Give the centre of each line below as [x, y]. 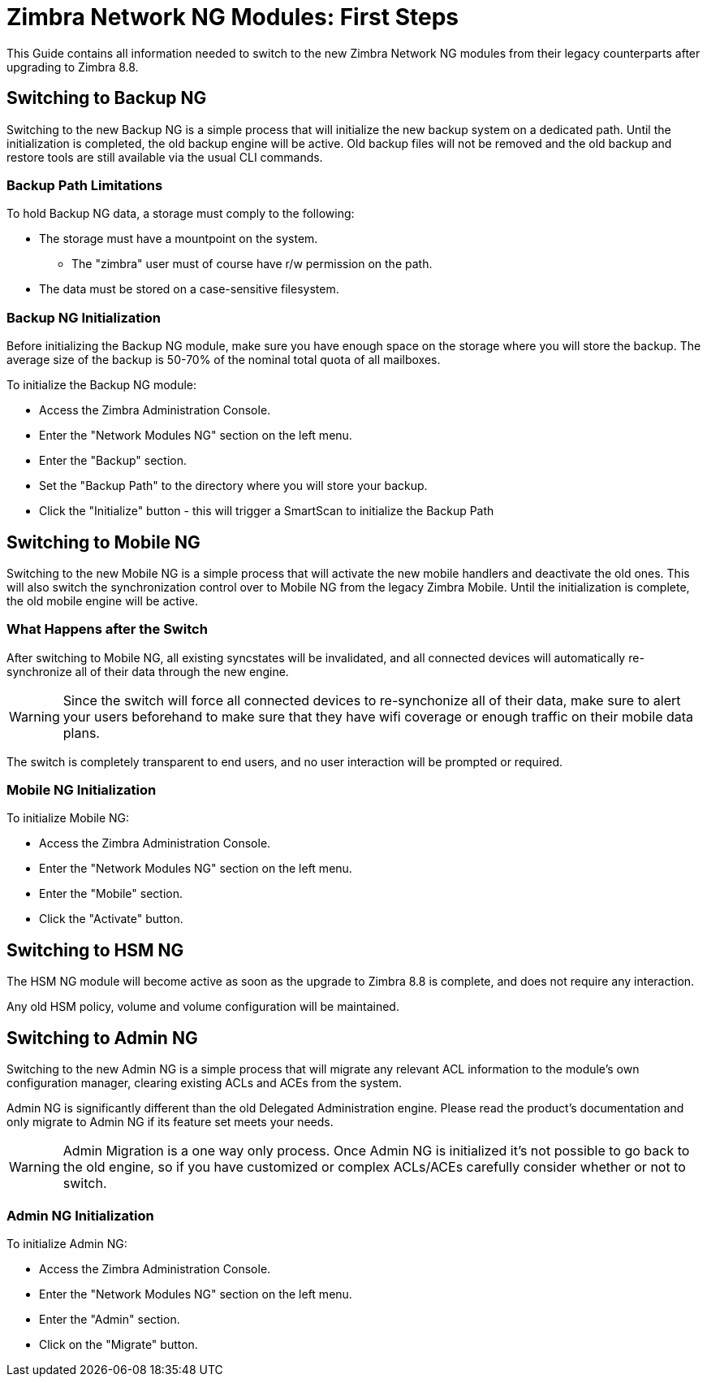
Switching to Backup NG [107, 98]
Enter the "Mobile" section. [111, 894]
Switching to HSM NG [95, 950]
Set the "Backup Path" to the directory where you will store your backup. [233, 486]
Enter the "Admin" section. [110, 1319]
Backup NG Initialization [84, 317]
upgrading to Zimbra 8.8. [73, 67]
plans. [81, 733]
